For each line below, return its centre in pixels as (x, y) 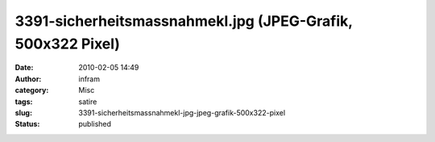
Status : (27, 124)
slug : (23, 112)
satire (88, 102)
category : (32, 90)
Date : (24, 68)
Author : (28, 79)
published (95, 124)
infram (89, 79)
